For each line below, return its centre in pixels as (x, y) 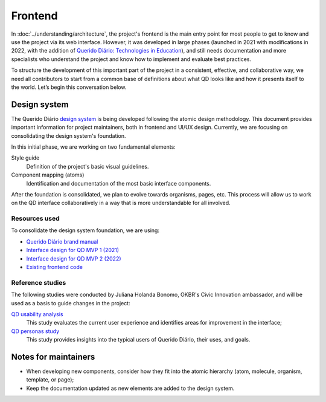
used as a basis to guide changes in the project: (71, 303)
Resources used (35, 219)
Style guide (25, 158)
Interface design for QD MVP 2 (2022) (74, 258)
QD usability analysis (37, 314)
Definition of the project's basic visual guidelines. (88, 166)
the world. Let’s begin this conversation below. (69, 87)
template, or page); (50, 380)
